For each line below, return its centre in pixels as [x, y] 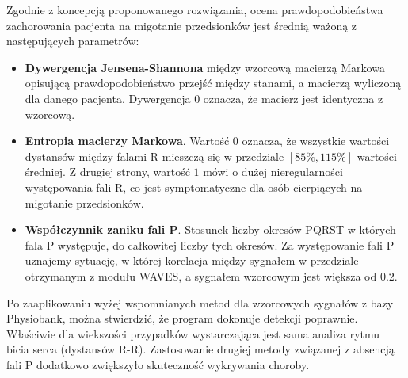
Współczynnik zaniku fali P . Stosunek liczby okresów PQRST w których [210, 229]
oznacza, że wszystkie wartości [316, 141]
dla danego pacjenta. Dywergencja [108, 98]
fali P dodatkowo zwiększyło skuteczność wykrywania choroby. [158, 364]
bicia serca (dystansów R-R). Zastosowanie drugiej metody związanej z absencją [200, 349]
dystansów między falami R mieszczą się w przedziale [154, 156]
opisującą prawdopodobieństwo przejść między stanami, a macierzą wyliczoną [213, 83]
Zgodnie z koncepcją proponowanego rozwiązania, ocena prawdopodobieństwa [195, 10]
